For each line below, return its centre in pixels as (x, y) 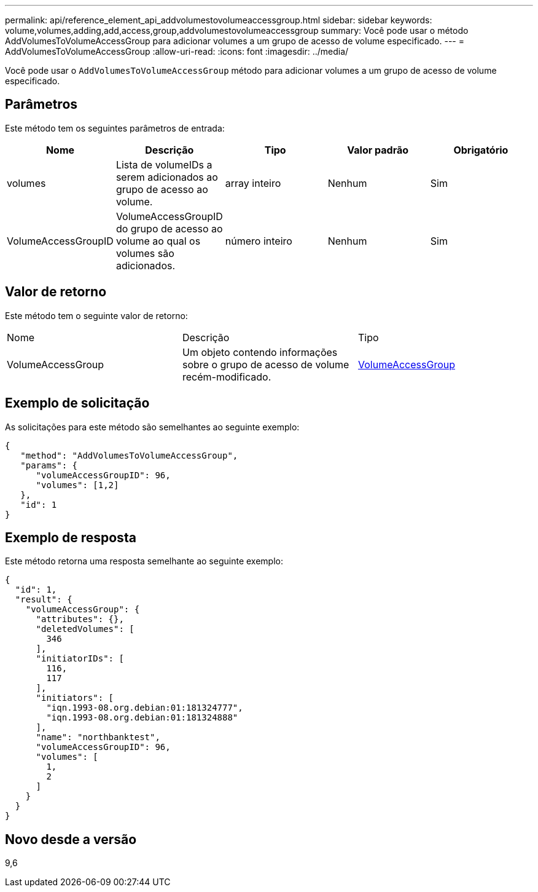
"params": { (49, 465)
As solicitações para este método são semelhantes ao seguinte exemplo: (152, 427)
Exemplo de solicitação (77, 403)
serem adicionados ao (167, 177)
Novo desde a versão (71, 839)
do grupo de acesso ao (169, 228)
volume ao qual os (158, 241)
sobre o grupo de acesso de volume (266, 364)
